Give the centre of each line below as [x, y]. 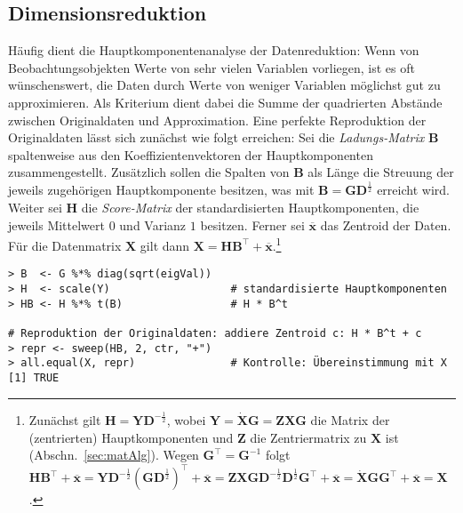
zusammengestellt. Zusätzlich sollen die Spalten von [149, 172]
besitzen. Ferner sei [252, 224]
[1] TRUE [34, 377]
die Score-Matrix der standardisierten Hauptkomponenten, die [250, 207]
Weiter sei [35, 207]
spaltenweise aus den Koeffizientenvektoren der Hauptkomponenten [191, 154]
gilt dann [165, 245]
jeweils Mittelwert [56, 224]
